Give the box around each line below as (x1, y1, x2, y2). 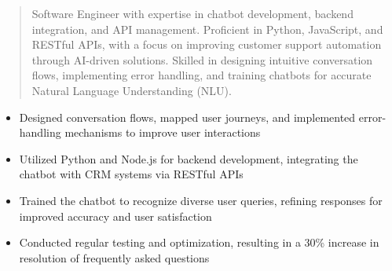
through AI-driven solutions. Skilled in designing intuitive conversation (31, 51, 373, 68)
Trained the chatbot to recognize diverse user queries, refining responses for (19, 192, 383, 208)
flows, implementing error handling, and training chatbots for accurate (31, 67, 372, 83)
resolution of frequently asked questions (19, 249, 210, 266)
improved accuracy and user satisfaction (19, 207, 212, 224)
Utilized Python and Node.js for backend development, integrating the (19, 150, 358, 167)
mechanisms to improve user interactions (64, 124, 261, 141)
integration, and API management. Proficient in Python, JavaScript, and (31, 20, 383, 37)
